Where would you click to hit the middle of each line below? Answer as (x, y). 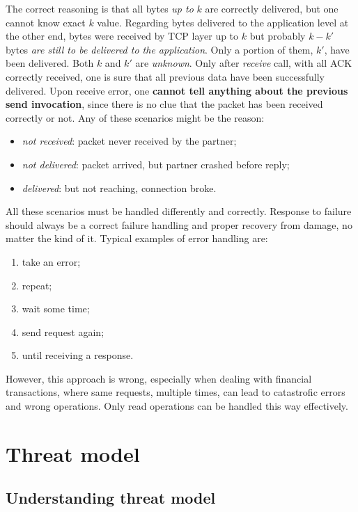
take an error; (51, 261)
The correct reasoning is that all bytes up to (100, 8)
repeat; (37, 285)
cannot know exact (46, 22)
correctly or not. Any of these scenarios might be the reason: (135, 117)
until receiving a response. (78, 355)
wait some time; (56, 309)
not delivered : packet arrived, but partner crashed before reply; (156, 164)
